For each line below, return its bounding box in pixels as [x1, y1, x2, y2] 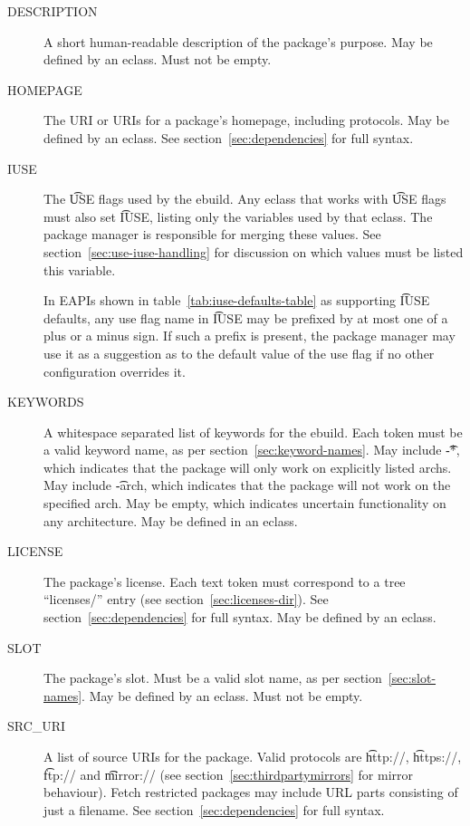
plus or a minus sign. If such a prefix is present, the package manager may [43, 326, 456, 345]
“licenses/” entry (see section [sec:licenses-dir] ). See [43, 590, 329, 609]
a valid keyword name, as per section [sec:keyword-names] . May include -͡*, [43, 440, 460, 459]
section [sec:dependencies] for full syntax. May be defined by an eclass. [43, 608, 436, 627]
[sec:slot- [388, 668, 436, 687]
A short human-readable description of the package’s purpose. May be [43, 32, 433, 51]
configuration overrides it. [43, 361, 186, 380]
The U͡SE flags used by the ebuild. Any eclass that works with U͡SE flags [43, 189, 446, 208]
